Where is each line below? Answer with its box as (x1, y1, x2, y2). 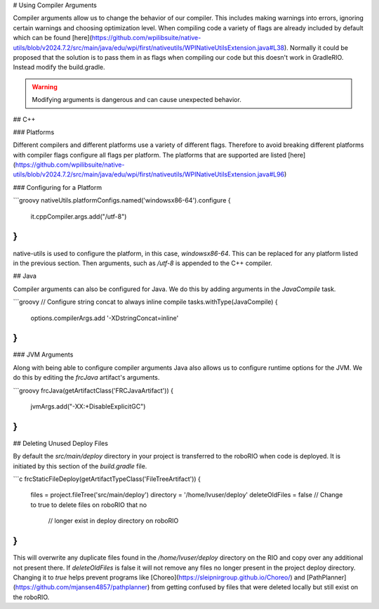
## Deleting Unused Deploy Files (13, 439, 109, 447)
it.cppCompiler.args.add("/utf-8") (30, 212, 127, 221)
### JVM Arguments (13, 350, 74, 359)
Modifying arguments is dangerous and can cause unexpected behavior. (32, 96, 241, 104)
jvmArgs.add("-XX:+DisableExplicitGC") (30, 402, 146, 411)
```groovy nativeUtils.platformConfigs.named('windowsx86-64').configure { (13, 196, 231, 205)
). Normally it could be (284, 43, 349, 52)
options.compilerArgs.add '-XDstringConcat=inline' (30, 314, 179, 322)
